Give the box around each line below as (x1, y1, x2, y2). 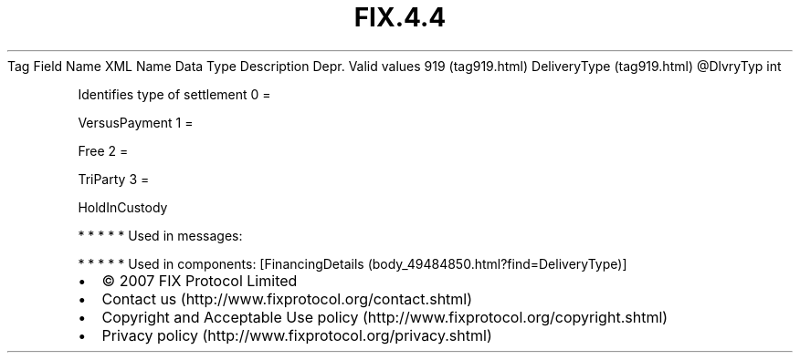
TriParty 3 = (78, 170, 150, 187)
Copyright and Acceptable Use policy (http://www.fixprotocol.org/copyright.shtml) (101, 307, 668, 326)
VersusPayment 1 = (78, 114, 194, 130)
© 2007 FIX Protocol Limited (101, 271, 298, 290)
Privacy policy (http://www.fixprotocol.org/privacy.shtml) (101, 325, 492, 345)
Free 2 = (78, 142, 129, 159)
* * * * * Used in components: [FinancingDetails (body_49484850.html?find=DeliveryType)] (78, 255, 627, 272)
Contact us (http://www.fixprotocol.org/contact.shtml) (101, 289, 473, 308)
